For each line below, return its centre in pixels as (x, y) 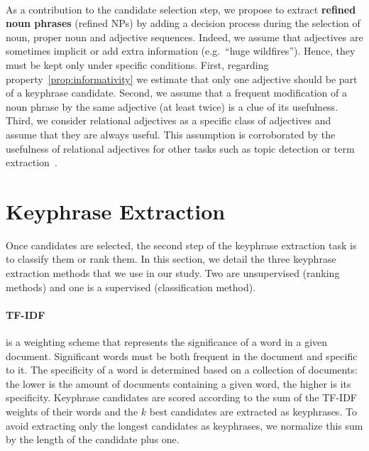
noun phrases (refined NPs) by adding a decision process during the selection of (183, 23)
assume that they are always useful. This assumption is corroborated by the (171, 134)
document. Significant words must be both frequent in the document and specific (182, 355)
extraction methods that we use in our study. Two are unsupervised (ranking (173, 273)
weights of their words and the (72, 411)
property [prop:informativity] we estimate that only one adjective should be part (182, 78)
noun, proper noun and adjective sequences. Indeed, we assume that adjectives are (184, 37)
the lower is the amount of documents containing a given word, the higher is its (178, 383)
